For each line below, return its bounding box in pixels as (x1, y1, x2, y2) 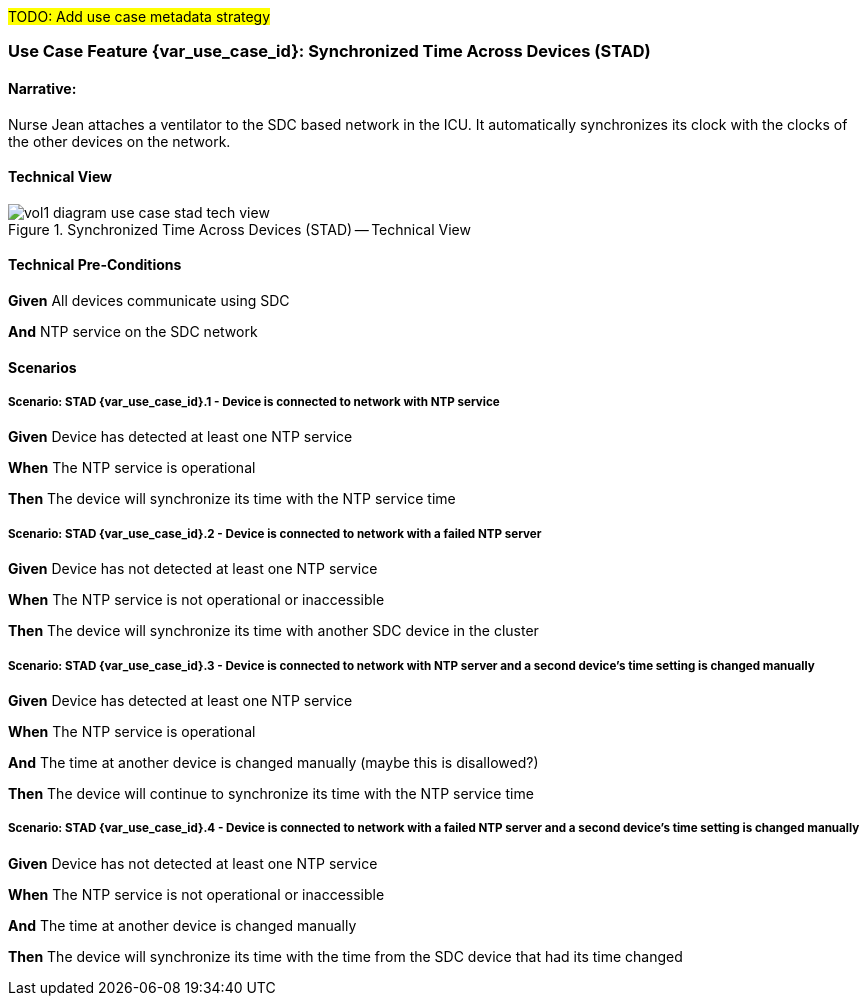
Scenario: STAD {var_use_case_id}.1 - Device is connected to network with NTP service (8, 395, 500, 410)
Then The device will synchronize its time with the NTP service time (8, 490, 456, 508)
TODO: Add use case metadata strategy (8, 8, 271, 25)
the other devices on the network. (8, 132, 231, 150)
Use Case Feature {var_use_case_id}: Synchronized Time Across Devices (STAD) (8, 41, 651, 62)
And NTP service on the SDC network (8, 323, 258, 341)
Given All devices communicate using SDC (8, 292, 290, 310)
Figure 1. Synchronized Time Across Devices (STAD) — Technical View (8, 220, 471, 238)
